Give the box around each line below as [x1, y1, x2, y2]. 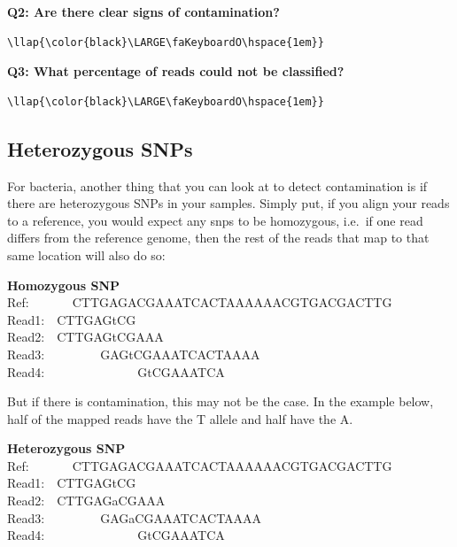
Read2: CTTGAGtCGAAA [7, 327, 164, 346]
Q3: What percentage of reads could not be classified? [7, 62, 345, 81]
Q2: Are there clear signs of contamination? [7, 3, 280, 20]
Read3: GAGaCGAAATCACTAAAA [7, 508, 262, 527]
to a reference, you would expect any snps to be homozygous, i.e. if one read [7, 211, 423, 229]
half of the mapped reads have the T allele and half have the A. [7, 409, 353, 428]
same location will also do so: [7, 245, 166, 264]
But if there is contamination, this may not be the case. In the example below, [7, 392, 434, 411]
